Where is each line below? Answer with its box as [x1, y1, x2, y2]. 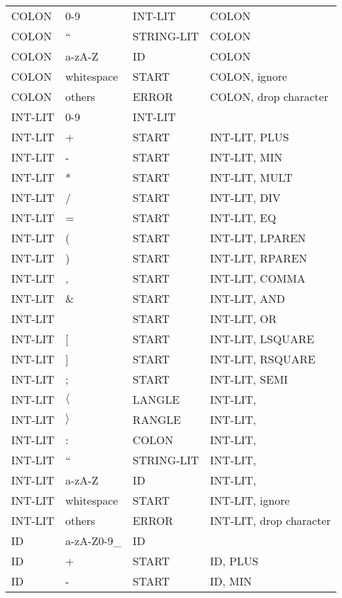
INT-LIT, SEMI [210, 371, 288, 387]
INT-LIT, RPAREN [210, 250, 307, 266]
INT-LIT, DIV [210, 189, 281, 205]
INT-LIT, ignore [210, 492, 290, 508]
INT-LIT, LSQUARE [210, 331, 314, 347]
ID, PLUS [210, 553, 259, 569]
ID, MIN [210, 573, 252, 589]
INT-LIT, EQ [210, 210, 277, 226]
